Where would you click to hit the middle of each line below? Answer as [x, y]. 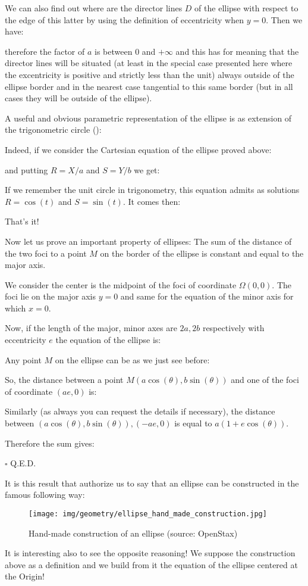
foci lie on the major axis [50, 296]
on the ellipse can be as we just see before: [132, 359]
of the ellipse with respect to [246, 8]
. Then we [284, 19]
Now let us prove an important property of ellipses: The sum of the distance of [148, 241]
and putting [26, 169]
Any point [23, 359]
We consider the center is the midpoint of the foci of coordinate [121, 284]
